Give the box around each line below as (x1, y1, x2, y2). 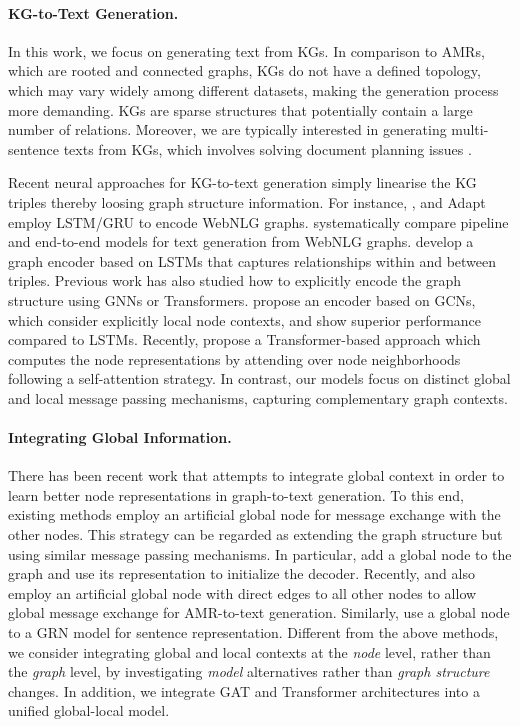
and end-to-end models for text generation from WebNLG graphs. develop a (8, 231, 474, 252)
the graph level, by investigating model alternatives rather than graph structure (8, 661, 490, 682)
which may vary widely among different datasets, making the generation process (8, 79, 499, 100)
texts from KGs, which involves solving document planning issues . (63, 138, 472, 159)
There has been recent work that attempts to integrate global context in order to (8, 465, 505, 486)
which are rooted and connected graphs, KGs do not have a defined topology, (8, 60, 481, 81)
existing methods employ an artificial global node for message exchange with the (8, 504, 501, 525)
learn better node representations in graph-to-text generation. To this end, (8, 484, 464, 505)
